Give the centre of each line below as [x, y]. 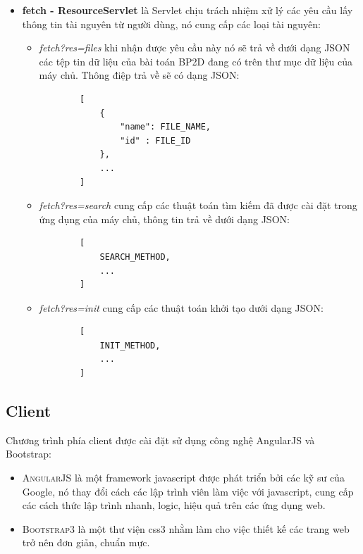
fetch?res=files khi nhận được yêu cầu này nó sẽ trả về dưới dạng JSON [195, 48]
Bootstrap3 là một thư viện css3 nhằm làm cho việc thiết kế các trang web [186, 528]
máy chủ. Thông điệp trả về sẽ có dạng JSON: [139, 75]
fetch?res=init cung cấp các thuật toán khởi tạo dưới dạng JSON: [181, 307]
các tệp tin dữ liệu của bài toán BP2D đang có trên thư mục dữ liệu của [196, 61]
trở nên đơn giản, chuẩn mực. [86, 542]
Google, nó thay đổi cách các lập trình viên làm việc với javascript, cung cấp [188, 491]
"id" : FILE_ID [155, 140]
